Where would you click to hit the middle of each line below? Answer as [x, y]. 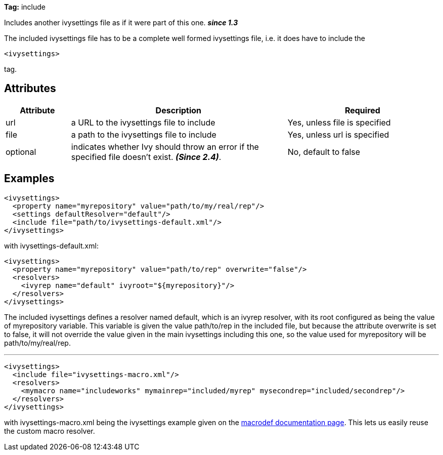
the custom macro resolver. [50, 431]
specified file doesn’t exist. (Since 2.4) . [146, 157]
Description [179, 110]
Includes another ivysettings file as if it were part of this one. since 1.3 [121, 23]
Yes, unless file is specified [339, 122]
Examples [29, 179]
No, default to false [324, 152]
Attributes [30, 89]
